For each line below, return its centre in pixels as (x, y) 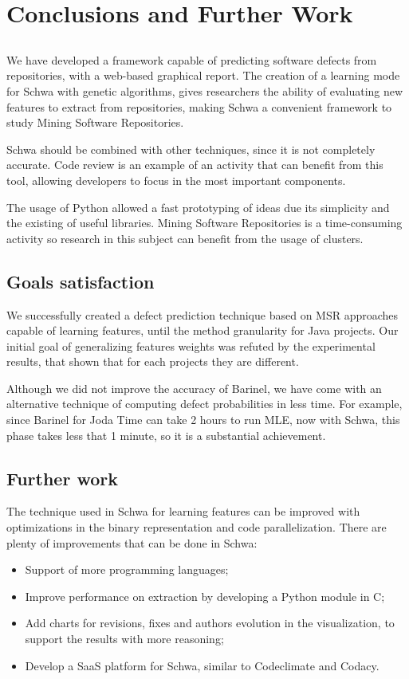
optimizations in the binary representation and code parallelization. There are (197, 527)
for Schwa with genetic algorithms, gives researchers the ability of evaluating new (205, 90)
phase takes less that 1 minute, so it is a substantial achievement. (166, 435)
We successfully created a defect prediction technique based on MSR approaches (203, 314)
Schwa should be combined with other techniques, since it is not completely (191, 149)
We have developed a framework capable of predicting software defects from (192, 59)
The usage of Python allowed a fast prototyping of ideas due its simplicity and (198, 207)
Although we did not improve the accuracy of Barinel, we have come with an (194, 388)
